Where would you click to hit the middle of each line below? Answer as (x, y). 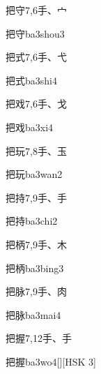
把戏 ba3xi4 (30, 127)
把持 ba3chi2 (32, 221)
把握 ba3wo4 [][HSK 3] (51, 361)
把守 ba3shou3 (35, 33)
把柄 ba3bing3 (35, 268)
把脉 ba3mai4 (33, 314)
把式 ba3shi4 (31, 80)
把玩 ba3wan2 (34, 174)
